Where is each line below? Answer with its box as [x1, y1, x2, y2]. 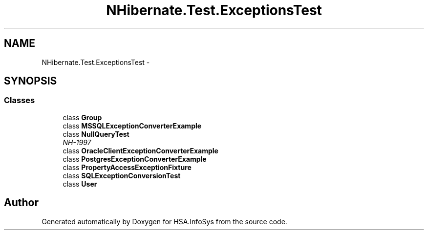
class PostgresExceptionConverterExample [63, 154, 207, 163]
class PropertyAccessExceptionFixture [63, 163, 192, 171]
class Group [63, 113, 102, 122]
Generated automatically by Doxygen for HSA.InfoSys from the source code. [42, 217, 287, 226]
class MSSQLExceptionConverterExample [63, 121, 202, 130]
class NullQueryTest [63, 129, 129, 138]
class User [63, 179, 97, 188]
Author [4, 196, 39, 209]
